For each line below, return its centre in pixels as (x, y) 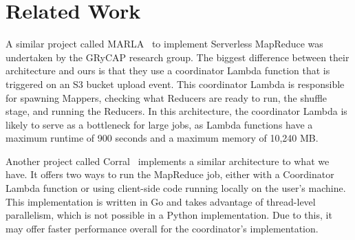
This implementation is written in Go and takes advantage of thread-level (161, 201)
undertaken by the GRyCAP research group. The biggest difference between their (177, 57)
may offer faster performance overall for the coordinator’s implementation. (162, 228)
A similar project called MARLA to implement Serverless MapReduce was (164, 44)
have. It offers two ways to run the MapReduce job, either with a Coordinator (170, 174)
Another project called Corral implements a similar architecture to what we (168, 161)
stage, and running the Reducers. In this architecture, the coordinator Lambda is (176, 111)
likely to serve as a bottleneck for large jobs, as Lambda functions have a (159, 124)
